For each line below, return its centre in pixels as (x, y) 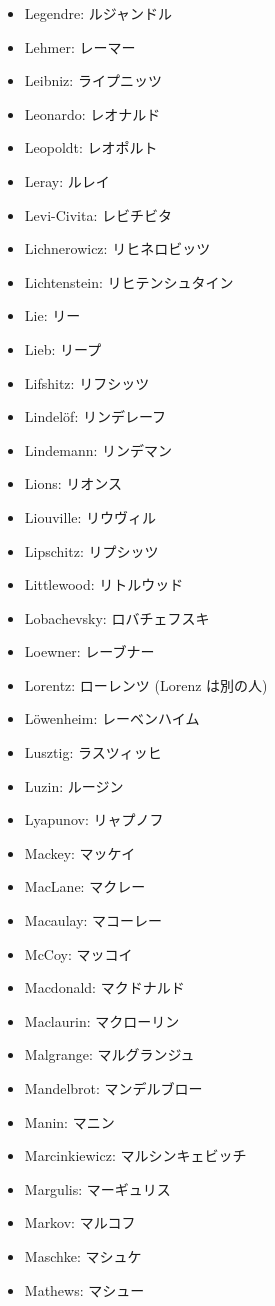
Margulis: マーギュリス (97, 1188)
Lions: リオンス (73, 483)
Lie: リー (52, 315)
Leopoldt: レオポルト (91, 147)
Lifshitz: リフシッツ (87, 382)
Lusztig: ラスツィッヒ (93, 752)
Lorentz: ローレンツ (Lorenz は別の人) (146, 684)
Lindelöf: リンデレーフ (95, 416)
